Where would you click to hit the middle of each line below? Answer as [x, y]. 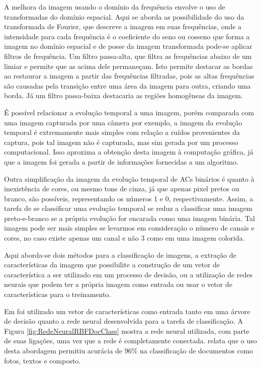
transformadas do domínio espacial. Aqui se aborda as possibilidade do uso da [124, 16]
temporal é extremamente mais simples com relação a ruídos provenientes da [122, 132]
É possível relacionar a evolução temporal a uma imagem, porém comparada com [129, 112]
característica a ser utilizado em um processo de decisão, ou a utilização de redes [128, 274]
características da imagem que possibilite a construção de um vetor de [112, 265]
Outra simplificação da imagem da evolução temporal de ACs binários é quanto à [129, 178]
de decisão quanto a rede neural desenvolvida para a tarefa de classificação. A [123, 321]
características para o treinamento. [58, 294]
